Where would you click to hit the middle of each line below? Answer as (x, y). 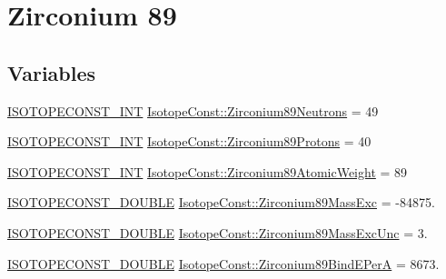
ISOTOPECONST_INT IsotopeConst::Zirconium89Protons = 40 (189, 141)
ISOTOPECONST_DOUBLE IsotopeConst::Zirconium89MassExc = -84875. (221, 202)
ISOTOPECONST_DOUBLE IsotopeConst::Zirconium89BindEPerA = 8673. (223, 263)
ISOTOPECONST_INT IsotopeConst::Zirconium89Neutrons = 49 (193, 110)
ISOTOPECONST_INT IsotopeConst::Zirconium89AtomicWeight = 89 (208, 171)
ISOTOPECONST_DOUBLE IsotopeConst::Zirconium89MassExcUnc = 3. (218, 232)
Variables (52, 72)
